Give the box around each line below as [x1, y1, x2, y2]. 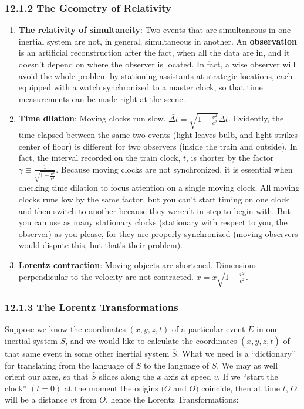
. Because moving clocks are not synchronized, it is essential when [56, 163, 293, 175]
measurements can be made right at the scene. [18, 92, 185, 104]
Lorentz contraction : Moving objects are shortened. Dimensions [18, 258, 257, 271]
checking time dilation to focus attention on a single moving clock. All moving [18, 181, 300, 194]
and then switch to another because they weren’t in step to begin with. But [18, 204, 291, 217]
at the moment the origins [64, 381, 158, 394]
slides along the [99, 370, 154, 383]
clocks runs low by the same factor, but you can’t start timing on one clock [18, 193, 289, 205]
